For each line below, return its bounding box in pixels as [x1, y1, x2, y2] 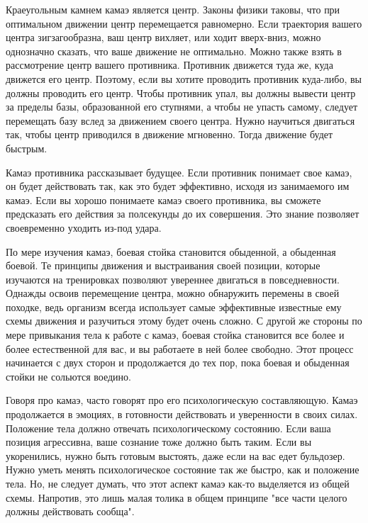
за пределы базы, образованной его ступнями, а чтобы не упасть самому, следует [6, 99, 358, 114]
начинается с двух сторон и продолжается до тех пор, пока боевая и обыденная [6, 355, 350, 370]
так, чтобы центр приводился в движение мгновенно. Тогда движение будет [6, 127, 333, 142]
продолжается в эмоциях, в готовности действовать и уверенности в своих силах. [6, 407, 358, 422]
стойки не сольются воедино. [6, 369, 131, 383]
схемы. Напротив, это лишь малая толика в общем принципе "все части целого [6, 490, 347, 505]
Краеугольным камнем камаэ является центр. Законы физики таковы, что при [6, 2, 340, 16]
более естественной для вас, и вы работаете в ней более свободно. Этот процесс [6, 341, 354, 356]
